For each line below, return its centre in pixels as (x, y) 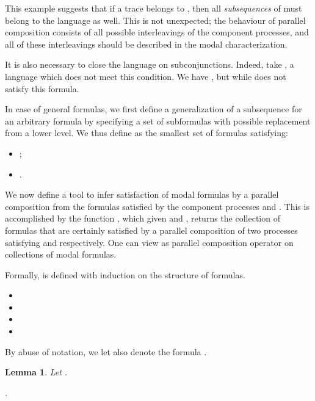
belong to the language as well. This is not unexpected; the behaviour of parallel (155, 20)
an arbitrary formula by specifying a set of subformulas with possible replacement (158, 121)
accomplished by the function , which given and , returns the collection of (143, 218)
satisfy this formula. (42, 88)
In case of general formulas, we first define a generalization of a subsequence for (154, 109)
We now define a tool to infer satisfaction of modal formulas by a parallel (142, 194)
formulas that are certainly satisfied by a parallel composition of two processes (151, 230)
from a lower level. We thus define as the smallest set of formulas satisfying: (147, 133)
